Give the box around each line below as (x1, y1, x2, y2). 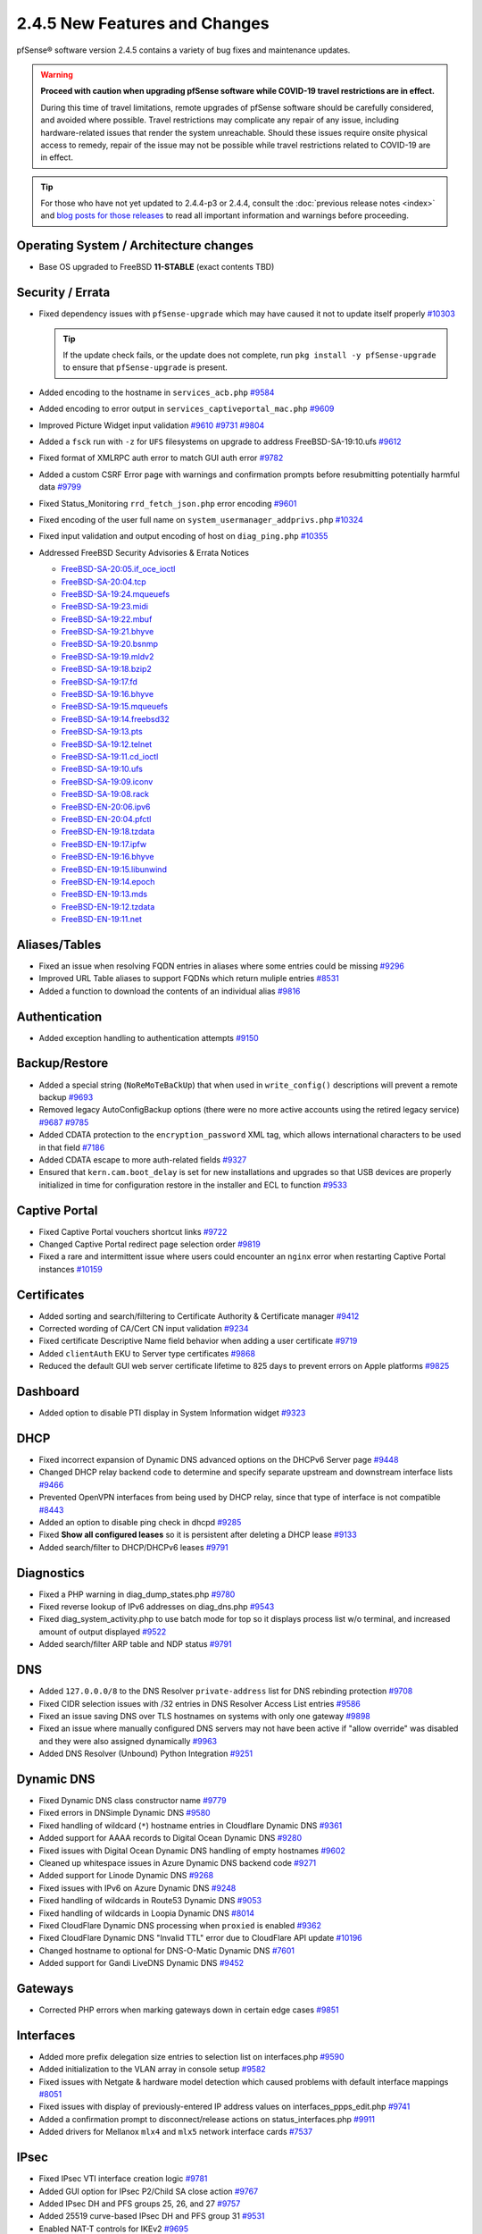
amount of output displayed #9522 (38, 1626, 167, 1637)
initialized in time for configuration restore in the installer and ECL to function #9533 (38, 1180, 348, 1190)
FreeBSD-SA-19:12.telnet (61, 738, 153, 750)
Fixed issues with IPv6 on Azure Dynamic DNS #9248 (38, 1882, 237, 1894)
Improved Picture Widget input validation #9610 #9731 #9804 (38, 420, 265, 431)
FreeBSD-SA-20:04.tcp (61, 576, 146, 587)
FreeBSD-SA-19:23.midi (61, 601, 149, 612)
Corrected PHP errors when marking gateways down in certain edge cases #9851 (38, 2004, 339, 2015)
